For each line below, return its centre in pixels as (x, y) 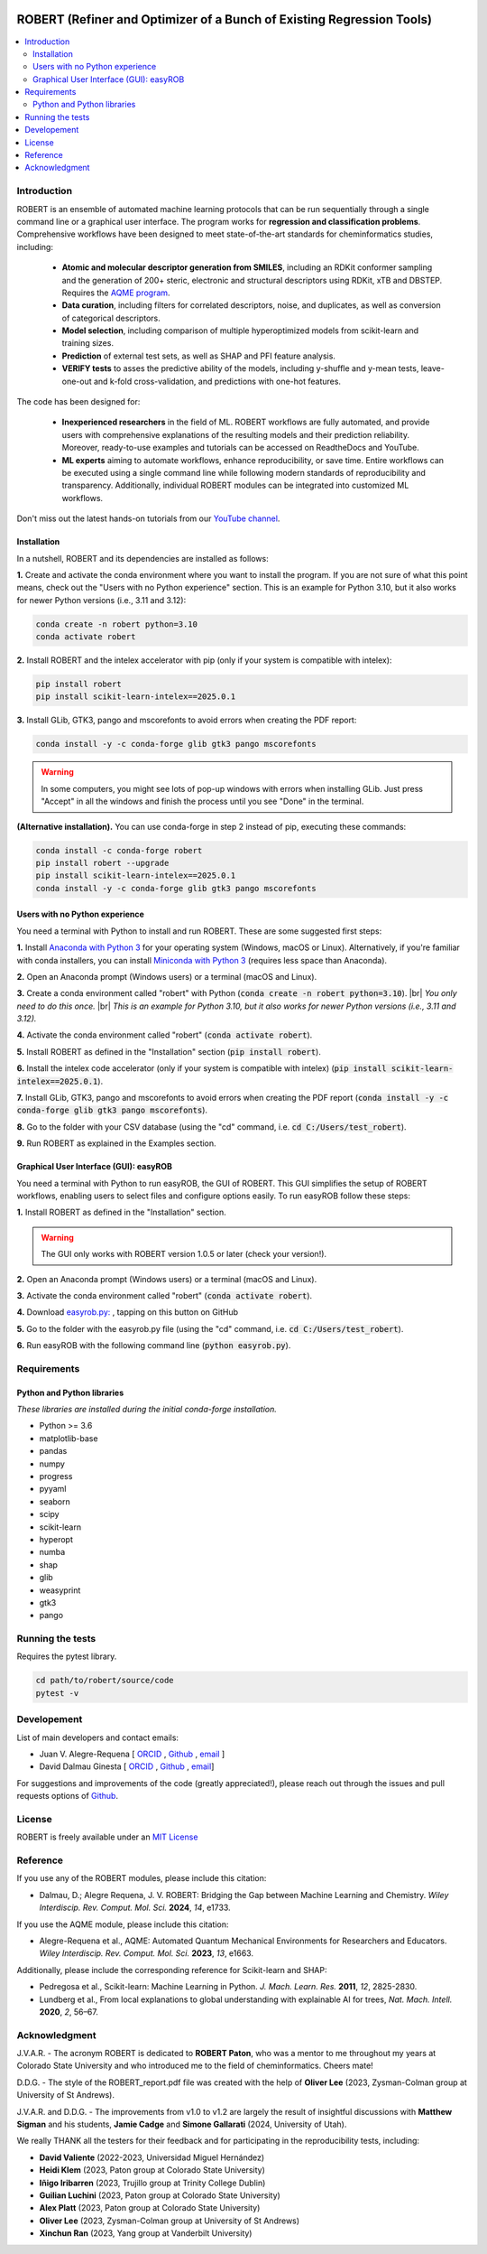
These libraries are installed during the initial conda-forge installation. (147, 1410)
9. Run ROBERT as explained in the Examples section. (116, 1143)
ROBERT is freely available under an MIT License (107, 1837)
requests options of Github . (68, 1796)
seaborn (55, 1501)
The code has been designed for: (78, 402)
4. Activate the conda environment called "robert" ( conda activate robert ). (165, 1035)
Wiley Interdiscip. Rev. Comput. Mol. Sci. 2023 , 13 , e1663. (147, 1953)
